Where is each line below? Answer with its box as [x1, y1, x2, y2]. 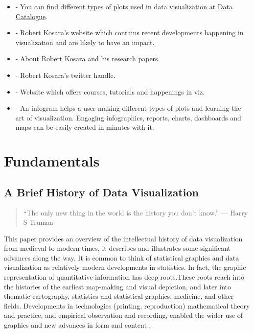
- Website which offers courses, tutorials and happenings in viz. [15, 86, 205, 96]
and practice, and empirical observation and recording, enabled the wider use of [4, 310, 243, 320]
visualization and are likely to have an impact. [15, 37, 155, 47]
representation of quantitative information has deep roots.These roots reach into [4, 272, 245, 282]
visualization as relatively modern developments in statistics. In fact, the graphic [4, 262, 246, 272]
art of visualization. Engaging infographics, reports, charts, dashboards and [15, 112, 241, 122]
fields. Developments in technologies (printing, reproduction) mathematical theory [4, 300, 250, 310]
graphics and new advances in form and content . [4, 320, 151, 330]
